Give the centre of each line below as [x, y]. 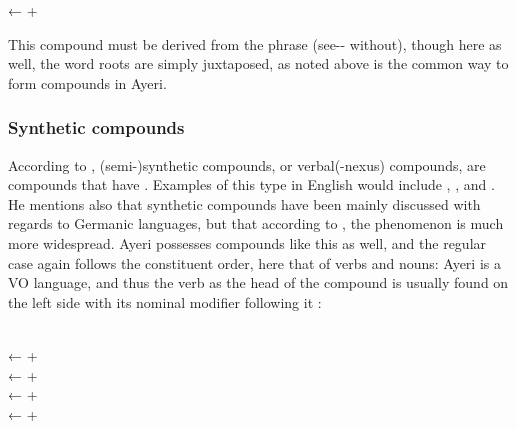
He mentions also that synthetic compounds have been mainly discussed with [244, 203]
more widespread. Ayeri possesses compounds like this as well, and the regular [247, 242]
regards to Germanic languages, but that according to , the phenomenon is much [256, 223]
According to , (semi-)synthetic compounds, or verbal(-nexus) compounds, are [247, 164]
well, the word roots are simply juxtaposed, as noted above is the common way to [258, 63]
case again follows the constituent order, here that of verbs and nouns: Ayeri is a [254, 262]
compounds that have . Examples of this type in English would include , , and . [251, 184]
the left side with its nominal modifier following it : [165, 301]
